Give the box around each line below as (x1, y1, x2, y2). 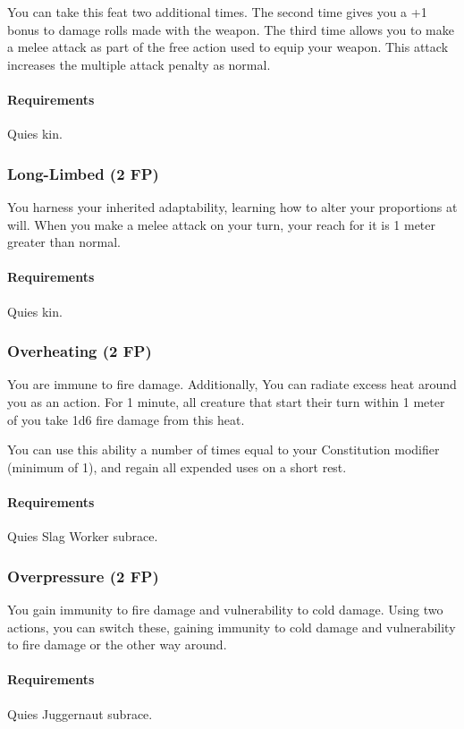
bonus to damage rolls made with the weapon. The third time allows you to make (7, 20, 454, 38)
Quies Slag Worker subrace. (7, 527, 158, 546)
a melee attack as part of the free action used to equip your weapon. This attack (7, 38, 449, 56)
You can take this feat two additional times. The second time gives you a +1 (7, 3, 427, 21)
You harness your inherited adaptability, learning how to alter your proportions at (7, 197, 458, 216)
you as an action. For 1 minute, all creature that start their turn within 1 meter (7, 392, 445, 411)
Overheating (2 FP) (7, 340, 152, 362)
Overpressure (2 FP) (7, 564, 159, 587)
